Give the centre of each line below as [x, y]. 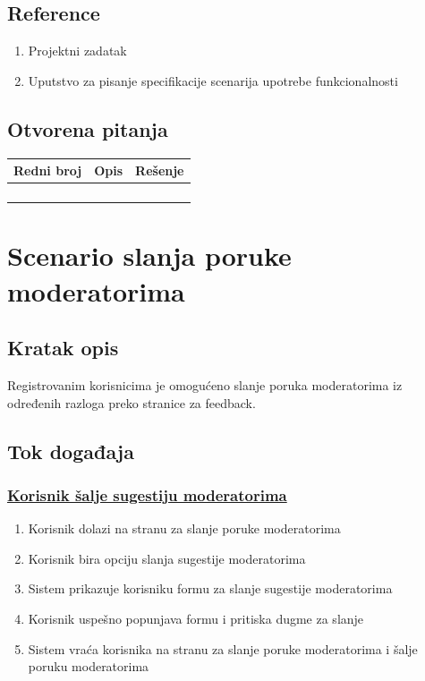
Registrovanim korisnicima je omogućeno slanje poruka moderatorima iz [205, 384]
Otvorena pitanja [88, 128]
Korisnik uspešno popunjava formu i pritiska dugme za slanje [196, 618]
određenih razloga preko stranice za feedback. [132, 402]
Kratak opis [63, 348]
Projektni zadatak [77, 51]
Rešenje [160, 170]
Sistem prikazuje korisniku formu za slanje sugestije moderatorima [210, 588]
